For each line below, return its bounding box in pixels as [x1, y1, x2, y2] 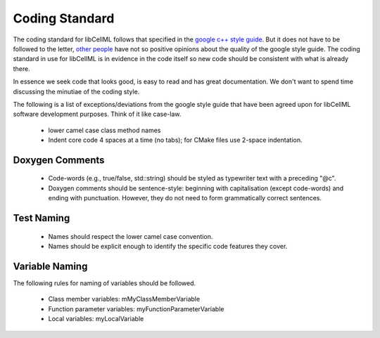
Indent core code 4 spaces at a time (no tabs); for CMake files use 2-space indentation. [48, 136, 303, 144]
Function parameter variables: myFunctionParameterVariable [48, 304, 224, 313]
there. [13, 64, 31, 73]
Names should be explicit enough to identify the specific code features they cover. [48, 242, 288, 251]
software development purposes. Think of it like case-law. [13, 110, 182, 119]
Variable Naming [13, 260, 88, 272]
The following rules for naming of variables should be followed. [13, 278, 196, 287]
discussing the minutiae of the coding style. [13, 87, 140, 96]
